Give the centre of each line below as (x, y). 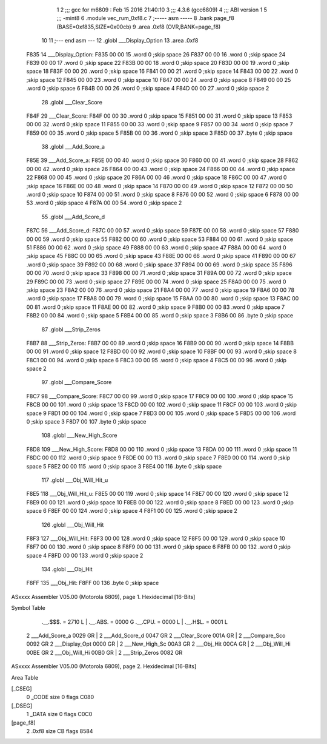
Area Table (25, 677)
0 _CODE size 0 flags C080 (60, 697)
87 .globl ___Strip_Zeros (71, 329)
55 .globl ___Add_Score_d (73, 217)
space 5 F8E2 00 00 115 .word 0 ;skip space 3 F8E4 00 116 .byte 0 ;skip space (124, 466)
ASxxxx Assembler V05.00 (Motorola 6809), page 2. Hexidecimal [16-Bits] (104, 666)
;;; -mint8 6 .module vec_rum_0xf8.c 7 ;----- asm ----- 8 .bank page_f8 (145, 18)
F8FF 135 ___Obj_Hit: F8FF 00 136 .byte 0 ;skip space (93, 583)
